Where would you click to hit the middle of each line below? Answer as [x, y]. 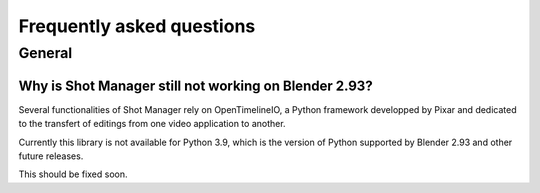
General [45, 53]
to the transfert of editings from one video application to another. [152, 124]
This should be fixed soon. [73, 174]
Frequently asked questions [137, 26]
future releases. [51, 156]
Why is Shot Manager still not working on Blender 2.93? [196, 85]
